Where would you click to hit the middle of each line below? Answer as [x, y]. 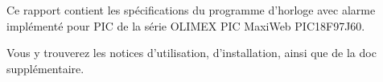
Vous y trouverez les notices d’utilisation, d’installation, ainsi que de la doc [191, 53]
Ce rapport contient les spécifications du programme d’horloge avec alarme [191, 10]
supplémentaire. [45, 68]
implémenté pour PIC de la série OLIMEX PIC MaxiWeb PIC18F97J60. [186, 25]
